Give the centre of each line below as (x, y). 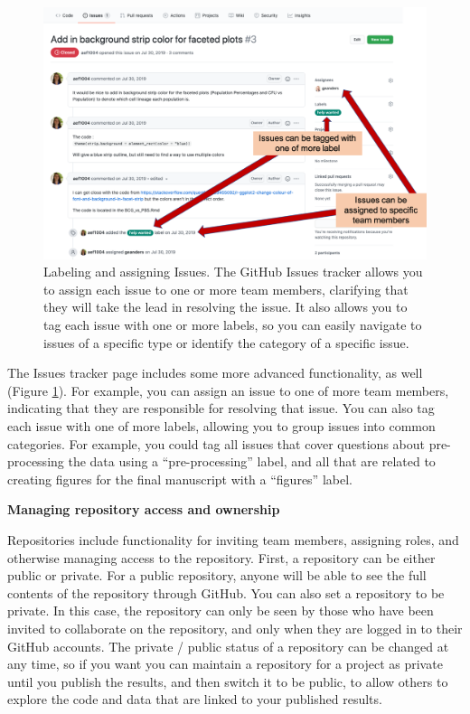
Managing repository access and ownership (144, 509)
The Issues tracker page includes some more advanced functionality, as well (215, 373)
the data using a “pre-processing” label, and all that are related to (252, 461)
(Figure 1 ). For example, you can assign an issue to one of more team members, (228, 390)
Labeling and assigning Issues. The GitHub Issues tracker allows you (233, 272)
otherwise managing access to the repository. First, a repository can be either (221, 557)
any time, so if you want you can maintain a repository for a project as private (225, 664)
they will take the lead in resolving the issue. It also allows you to (226, 307)
